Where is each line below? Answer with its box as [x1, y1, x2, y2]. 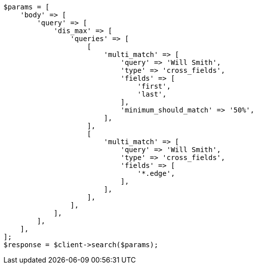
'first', [137, 82, 171, 90]
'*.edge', [137, 169, 175, 177]
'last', [137, 90, 167, 98]
